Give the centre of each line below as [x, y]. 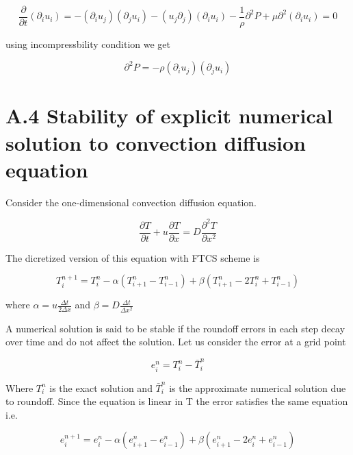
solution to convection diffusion [156, 142]
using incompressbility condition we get [88, 44]
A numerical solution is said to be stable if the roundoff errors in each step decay [175, 328]
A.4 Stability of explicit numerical [169, 115]
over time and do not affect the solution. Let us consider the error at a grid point [176, 342]
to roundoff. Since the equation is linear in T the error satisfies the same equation [177, 401]
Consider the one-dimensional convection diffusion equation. [131, 202]
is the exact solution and [101, 388]
